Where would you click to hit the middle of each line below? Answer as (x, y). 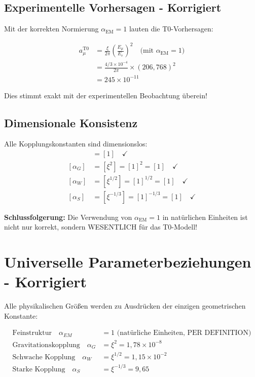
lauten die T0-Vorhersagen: (171, 29)
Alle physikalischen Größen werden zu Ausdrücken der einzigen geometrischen (125, 306)
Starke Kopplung (39, 369)
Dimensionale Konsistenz (71, 122)
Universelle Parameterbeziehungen (128, 261)
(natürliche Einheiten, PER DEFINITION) (184, 333)
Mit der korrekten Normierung (51, 29)
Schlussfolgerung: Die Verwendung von (68, 217)
